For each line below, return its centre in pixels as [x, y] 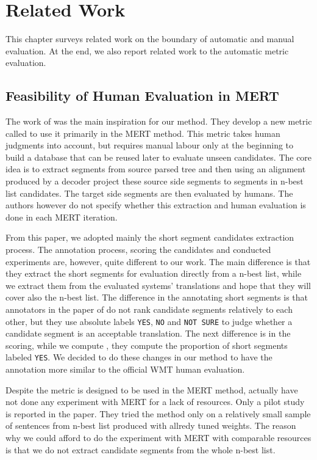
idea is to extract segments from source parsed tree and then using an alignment [156, 169]
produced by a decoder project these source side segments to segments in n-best [155, 181]
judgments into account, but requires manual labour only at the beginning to [150, 145]
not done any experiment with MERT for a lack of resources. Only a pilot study [155, 402]
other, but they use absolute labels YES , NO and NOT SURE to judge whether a [149, 321]
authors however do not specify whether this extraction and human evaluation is [156, 205]
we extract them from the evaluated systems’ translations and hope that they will [158, 285]
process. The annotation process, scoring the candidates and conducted [138, 250]
